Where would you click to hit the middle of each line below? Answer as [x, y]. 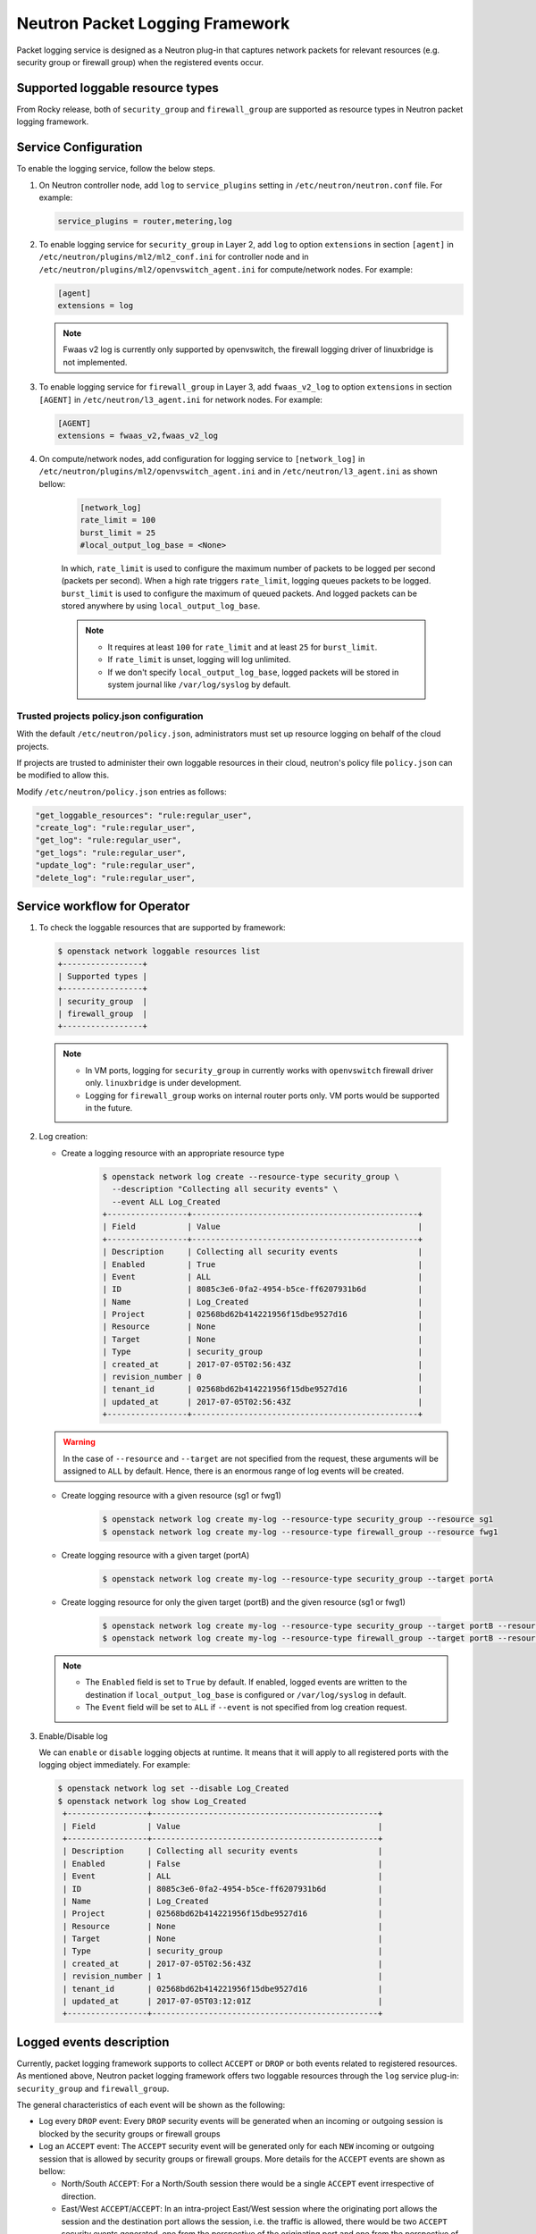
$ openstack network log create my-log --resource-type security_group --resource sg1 [298, 1520]
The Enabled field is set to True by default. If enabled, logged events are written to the [246, 1682]
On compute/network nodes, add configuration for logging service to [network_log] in [202, 458]
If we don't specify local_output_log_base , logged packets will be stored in [253, 672]
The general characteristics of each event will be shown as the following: [151, 2105]
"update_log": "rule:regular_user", [116, 865]
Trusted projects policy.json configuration [110, 716]
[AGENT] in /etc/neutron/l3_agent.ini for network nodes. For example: [181, 399]
